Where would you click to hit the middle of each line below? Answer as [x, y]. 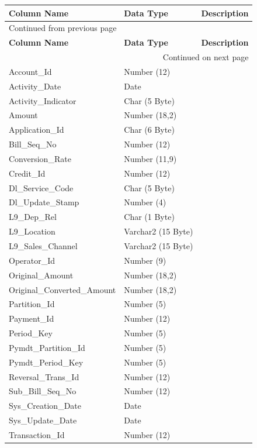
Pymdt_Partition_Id [47, 347]
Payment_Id [32, 318]
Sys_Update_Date [43, 420]
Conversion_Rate [40, 158]
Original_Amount [41, 275]
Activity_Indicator [43, 100]
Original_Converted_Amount [62, 289]
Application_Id [37, 130]
